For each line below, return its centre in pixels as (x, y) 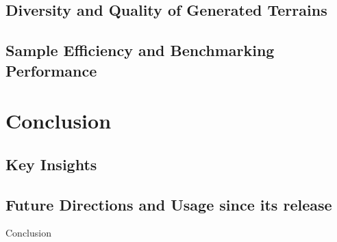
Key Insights (51, 164)
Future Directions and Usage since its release (169, 204)
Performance (51, 70)
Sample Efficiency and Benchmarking (140, 50)
